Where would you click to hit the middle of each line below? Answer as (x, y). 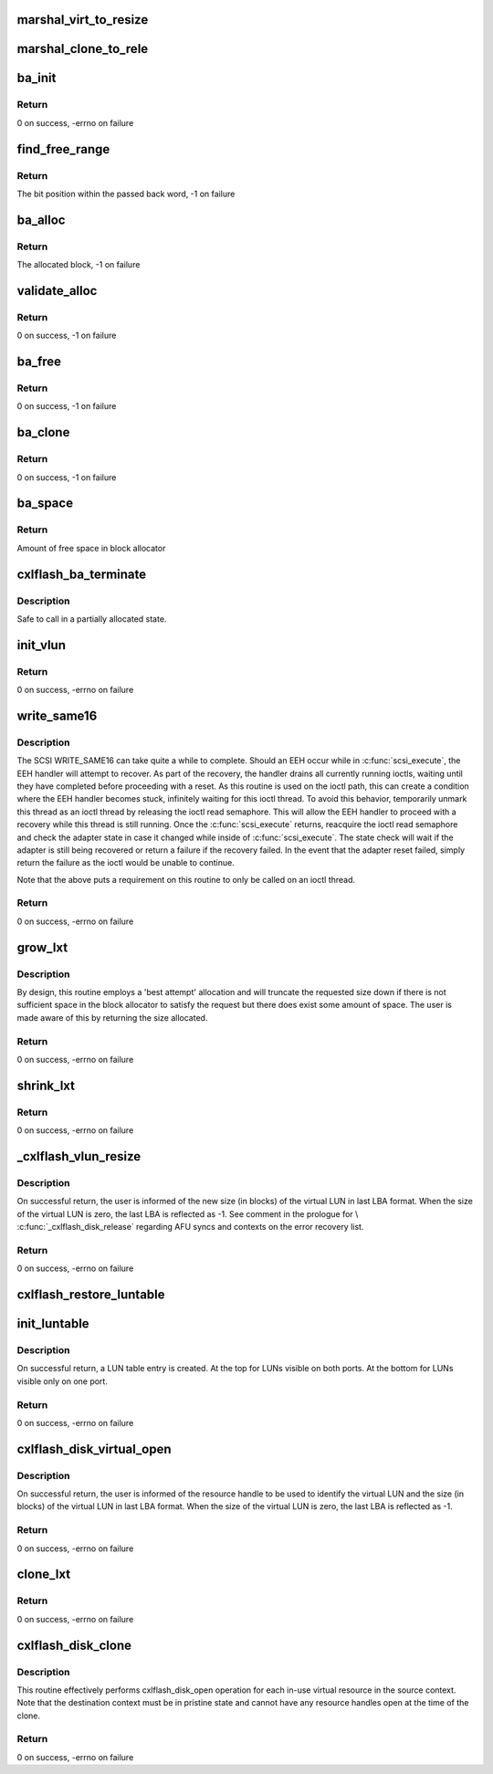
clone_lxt (44, 1575)
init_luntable (53, 1323)
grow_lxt (42, 947)
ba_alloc (41, 220)
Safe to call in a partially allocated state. (92, 619)
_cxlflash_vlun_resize (79, 1156)
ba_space (45, 504)
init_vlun (41, 645)
